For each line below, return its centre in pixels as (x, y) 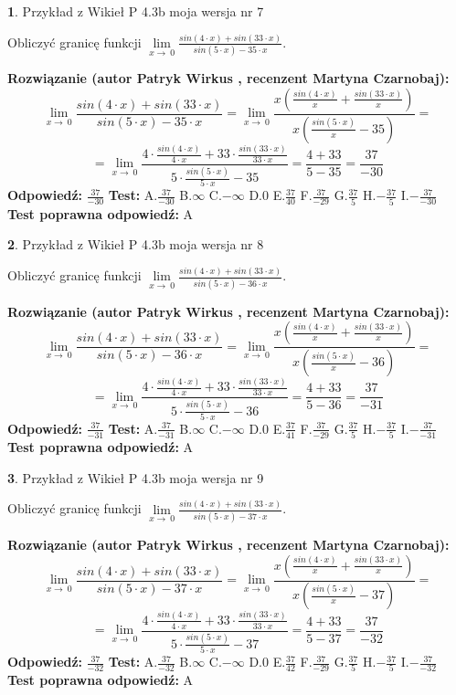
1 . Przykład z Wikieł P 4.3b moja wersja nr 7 (136, 11)
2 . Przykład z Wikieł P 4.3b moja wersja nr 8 (136, 244)
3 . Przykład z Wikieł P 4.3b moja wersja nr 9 (136, 477)
